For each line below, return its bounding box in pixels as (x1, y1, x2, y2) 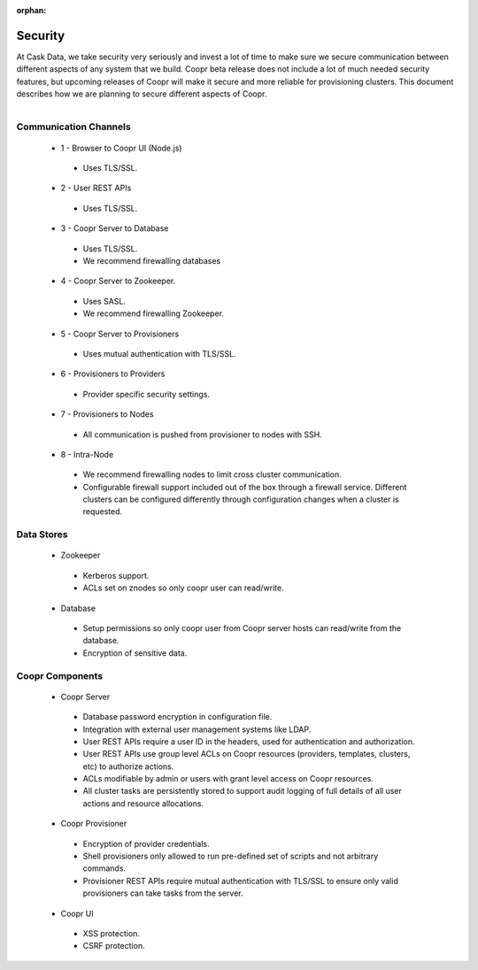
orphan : (16, 5, 47, 15)
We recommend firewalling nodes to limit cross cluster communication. (82, 469, 343, 480)
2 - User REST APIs (60, 182, 132, 194)
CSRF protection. (82, 941, 145, 951)
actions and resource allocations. (82, 797, 204, 809)
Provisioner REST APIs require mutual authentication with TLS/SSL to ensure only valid (82, 875, 398, 886)
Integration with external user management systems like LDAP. (82, 724, 312, 735)
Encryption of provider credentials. (82, 838, 210, 849)
